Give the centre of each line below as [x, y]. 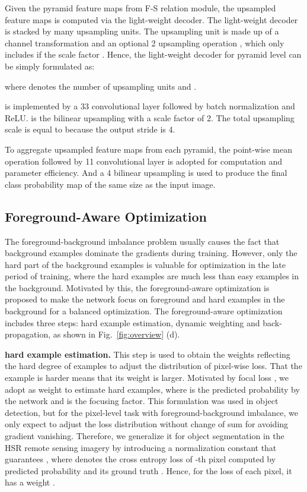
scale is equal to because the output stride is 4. [90, 129]
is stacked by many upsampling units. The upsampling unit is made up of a [142, 31]
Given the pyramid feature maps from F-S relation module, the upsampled [140, 8]
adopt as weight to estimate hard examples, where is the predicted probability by [152, 389]
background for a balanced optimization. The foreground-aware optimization [144, 311]
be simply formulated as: [50, 66]
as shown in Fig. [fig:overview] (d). [116, 334]
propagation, [28, 334]
